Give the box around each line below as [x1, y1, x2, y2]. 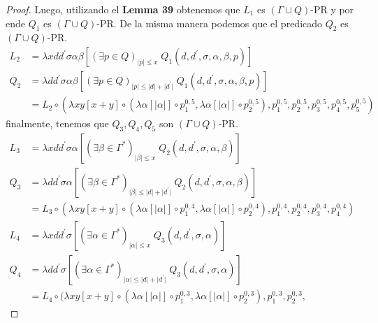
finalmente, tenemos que [6, 116, 109, 131]
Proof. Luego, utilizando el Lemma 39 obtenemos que [6, 2, 240, 16]
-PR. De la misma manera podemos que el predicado [96, 15, 323, 30]
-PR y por [310, 2, 354, 16]
